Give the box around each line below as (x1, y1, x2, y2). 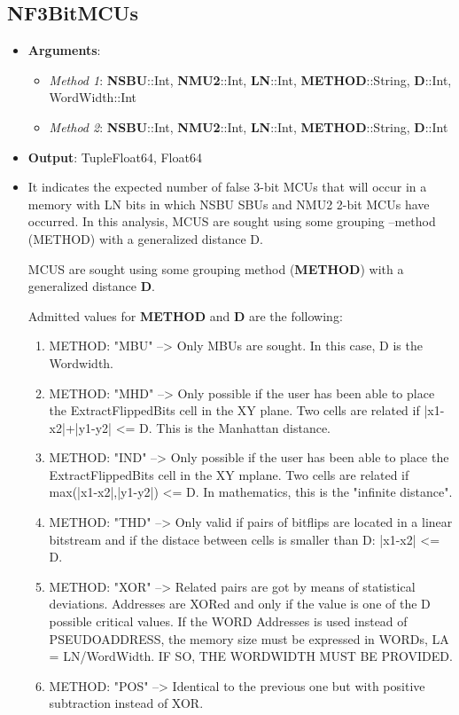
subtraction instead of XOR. (49, 694, 204, 712)
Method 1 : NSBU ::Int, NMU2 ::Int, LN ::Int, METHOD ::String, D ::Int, (49, 70, 452, 89)
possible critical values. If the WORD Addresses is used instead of (49, 612, 408, 631)
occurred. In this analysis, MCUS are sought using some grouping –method (27, 212, 436, 231)
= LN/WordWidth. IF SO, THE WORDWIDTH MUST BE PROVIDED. (49, 647, 453, 665)
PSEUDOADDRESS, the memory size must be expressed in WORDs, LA (49, 629, 449, 648)
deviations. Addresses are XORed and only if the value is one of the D (49, 594, 431, 613)
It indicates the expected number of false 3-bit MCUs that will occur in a (27, 177, 427, 196)
